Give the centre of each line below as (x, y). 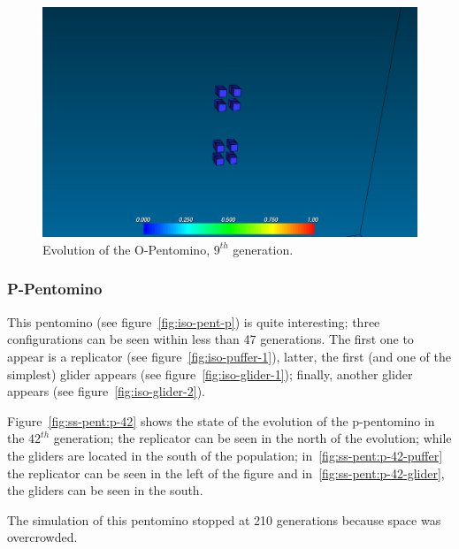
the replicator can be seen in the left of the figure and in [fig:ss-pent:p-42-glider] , (226, 473)
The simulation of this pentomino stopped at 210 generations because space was (224, 519)
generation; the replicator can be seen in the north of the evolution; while (252, 438)
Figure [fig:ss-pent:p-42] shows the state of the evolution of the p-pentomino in (221, 420)
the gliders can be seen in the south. (105, 490)
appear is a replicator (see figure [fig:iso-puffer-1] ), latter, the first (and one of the (229, 356)
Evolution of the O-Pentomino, (126, 249)
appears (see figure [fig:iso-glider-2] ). (106, 391)
